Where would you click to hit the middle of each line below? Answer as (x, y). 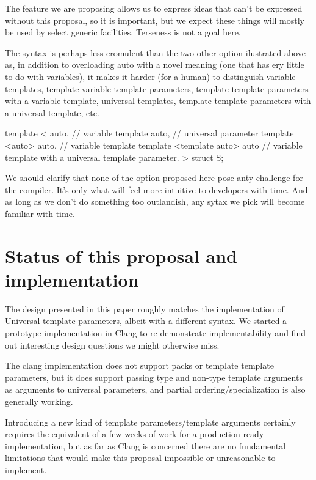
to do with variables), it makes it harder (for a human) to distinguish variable (150, 76)
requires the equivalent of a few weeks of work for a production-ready (135, 434)
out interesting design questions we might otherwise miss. (112, 345)
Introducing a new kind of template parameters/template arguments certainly (150, 422)
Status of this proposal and (121, 255)
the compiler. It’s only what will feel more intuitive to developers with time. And (156, 189)
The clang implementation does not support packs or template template (139, 365)
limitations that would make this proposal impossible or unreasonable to (140, 458)
